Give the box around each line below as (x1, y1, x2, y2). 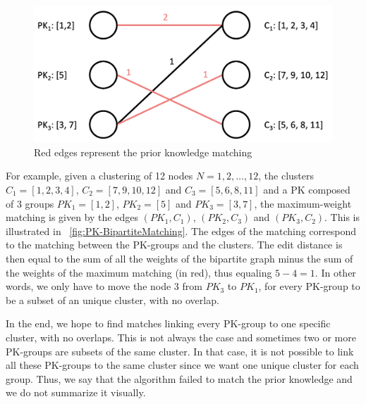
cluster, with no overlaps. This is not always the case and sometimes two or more (6, 329, 356, 344)
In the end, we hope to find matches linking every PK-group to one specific (6, 316, 331, 331)
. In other (315, 265, 356, 279)
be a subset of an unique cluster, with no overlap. (6, 292, 219, 307)
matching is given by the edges (6, 210, 138, 225)
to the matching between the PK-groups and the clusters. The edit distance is (6, 237, 343, 252)
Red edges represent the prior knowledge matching (34, 144, 252, 159)
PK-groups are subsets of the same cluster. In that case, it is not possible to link (6, 343, 354, 358)
